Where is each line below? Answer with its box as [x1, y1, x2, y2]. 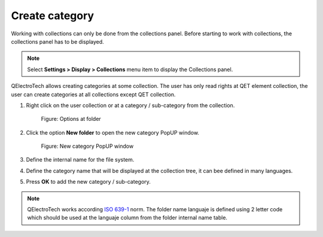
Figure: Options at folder [41, 116, 101, 123]
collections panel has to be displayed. [11, 38, 104, 45]
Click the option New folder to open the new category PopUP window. [26, 129, 200, 136]
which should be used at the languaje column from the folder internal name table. [27, 214, 227, 221]
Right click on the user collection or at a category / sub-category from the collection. [26, 102, 235, 109]
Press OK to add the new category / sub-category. [26, 178, 151, 186]
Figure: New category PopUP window [41, 142, 134, 150]
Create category [11, 9, 95, 22]
